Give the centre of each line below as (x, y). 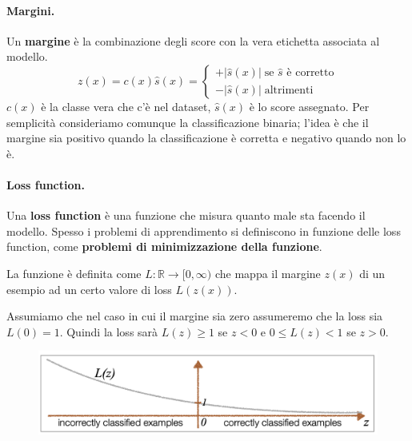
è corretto (310, 73)
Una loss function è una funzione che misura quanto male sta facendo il (186, 215)
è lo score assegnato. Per (309, 106)
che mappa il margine (268, 273)
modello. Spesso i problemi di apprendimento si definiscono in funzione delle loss (204, 230)
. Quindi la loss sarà (109, 331)
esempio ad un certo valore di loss (89, 289)
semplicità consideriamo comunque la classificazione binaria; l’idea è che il (188, 122)
